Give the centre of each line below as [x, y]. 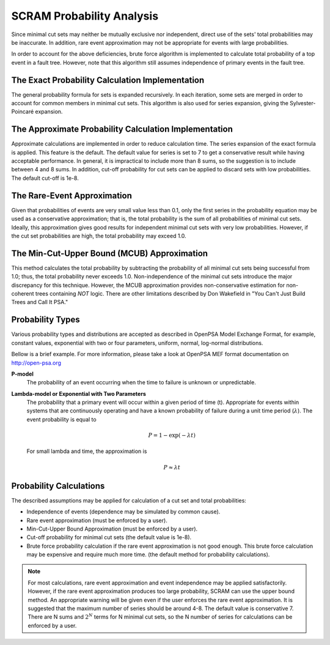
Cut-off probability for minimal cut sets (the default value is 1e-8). [109, 537]
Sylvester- [302, 103]
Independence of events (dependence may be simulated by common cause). [123, 512]
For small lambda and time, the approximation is [87, 451]
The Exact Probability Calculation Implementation [108, 80]
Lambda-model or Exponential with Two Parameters [79, 393]
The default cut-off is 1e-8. [45, 178]
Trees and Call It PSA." [40, 302]
